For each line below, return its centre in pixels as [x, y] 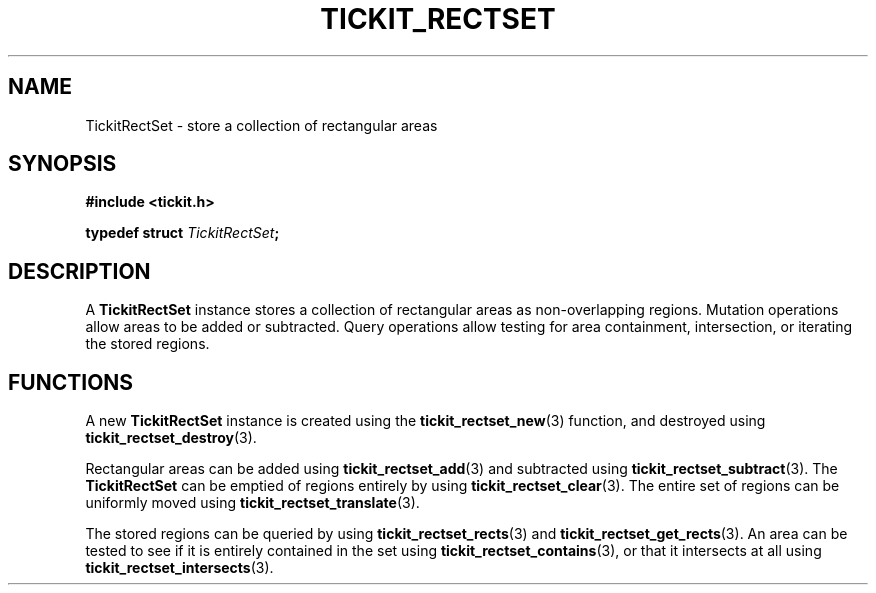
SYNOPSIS [62, 164]
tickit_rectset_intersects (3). [179, 568]
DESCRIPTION [79, 271]
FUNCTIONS [71, 382]
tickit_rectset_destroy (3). [171, 438]
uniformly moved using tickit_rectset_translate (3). [252, 503]
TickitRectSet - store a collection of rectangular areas [261, 125]
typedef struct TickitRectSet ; [182, 233]
